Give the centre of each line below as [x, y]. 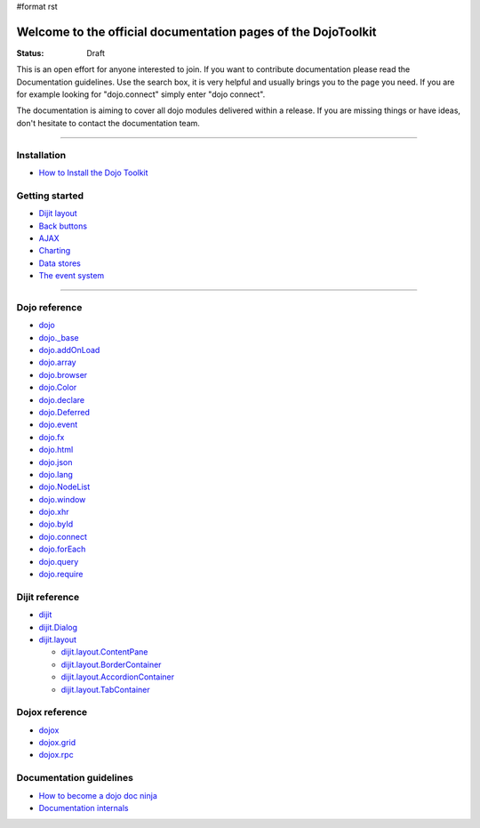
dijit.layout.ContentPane [104, 652]
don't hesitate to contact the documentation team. [108, 123]
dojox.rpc [56, 755]
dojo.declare [61, 399]
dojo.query [59, 561]
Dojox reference [52, 712]
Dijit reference [48, 597]
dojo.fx [52, 437]
